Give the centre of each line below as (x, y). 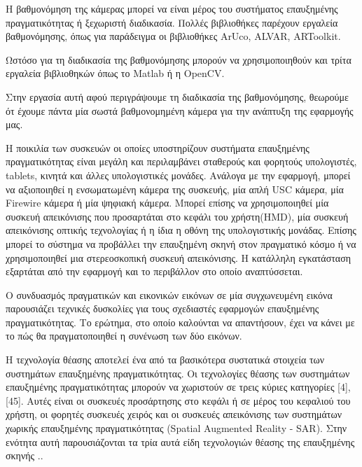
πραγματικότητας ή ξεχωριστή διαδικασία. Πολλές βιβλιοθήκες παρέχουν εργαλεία (172, 22)
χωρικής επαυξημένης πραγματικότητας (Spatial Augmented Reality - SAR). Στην (176, 428)
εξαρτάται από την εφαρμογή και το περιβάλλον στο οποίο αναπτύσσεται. (154, 271)
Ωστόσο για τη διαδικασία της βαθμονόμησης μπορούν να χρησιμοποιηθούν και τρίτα (179, 59)
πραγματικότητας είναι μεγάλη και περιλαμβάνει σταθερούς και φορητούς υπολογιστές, (181, 161)
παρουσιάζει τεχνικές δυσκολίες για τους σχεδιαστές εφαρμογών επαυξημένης (162, 308)
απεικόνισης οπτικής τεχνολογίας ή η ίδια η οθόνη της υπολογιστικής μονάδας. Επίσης (181, 230)
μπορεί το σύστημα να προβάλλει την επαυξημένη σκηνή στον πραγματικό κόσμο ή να (181, 243)
